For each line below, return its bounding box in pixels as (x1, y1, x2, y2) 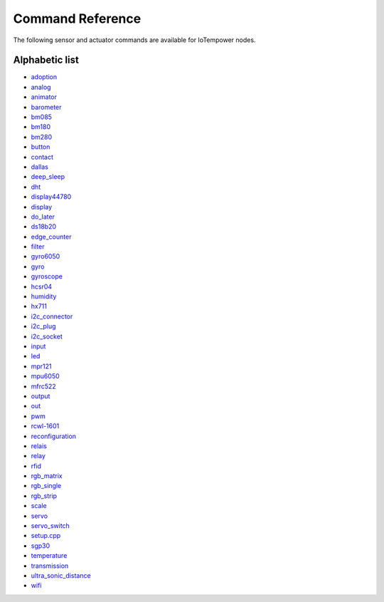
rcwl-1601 (31, 422, 60, 430)
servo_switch (31, 521, 70, 530)
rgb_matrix (31, 472, 63, 480)
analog (31, 83, 51, 91)
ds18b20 (31, 222, 57, 231)
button (31, 142, 50, 151)
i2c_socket (31, 332, 63, 341)
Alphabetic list (13, 54, 80, 66)
